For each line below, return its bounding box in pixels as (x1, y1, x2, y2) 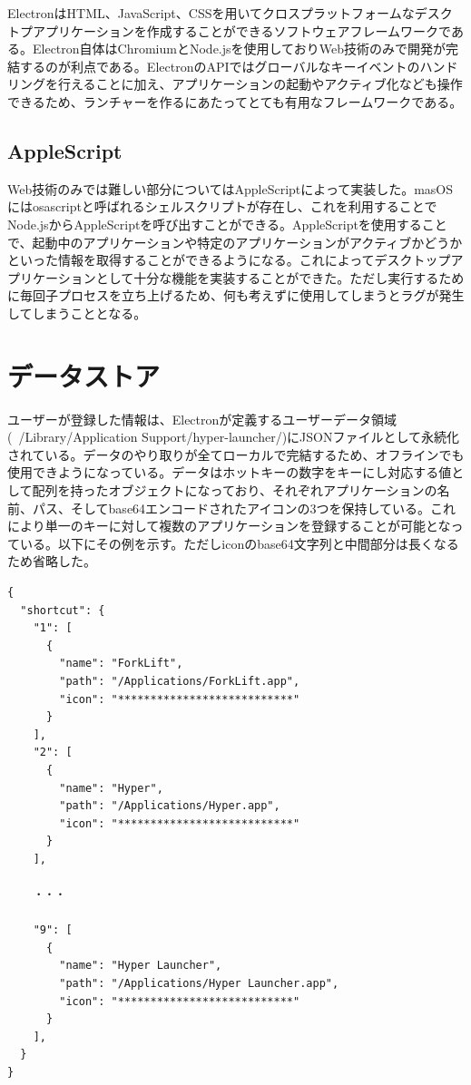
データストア (7, 357, 161, 394)
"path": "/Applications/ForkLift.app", (59, 674, 300, 688)
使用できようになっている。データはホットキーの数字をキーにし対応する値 (7, 463, 452, 482)
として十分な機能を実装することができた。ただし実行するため (95, 268, 465, 287)
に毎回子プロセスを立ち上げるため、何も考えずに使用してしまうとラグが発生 (7, 286, 465, 305)
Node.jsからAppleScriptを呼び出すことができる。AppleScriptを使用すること (7, 214, 447, 233)
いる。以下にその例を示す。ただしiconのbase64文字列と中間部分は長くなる (19, 533, 459, 552)
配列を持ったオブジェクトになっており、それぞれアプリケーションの (32, 481, 437, 500)
